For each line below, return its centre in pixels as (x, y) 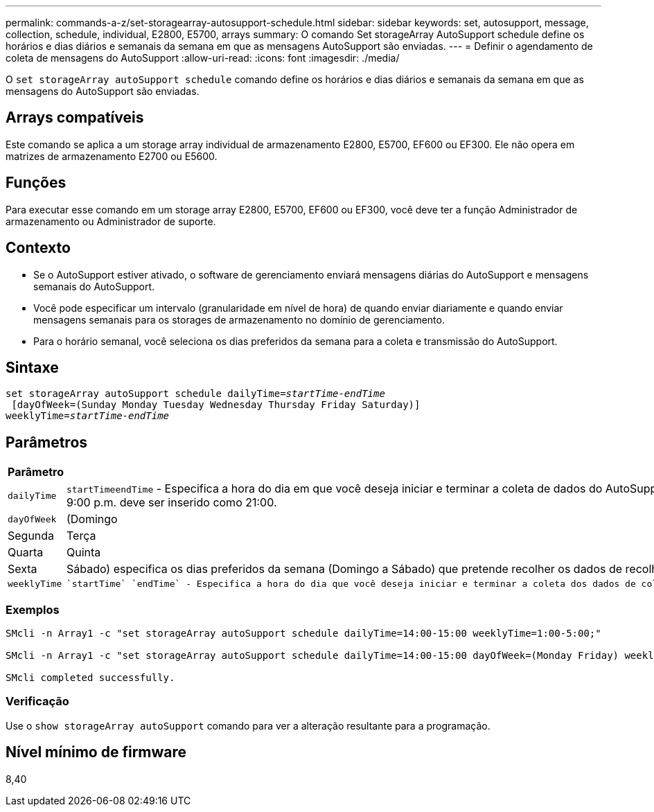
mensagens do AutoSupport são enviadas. (103, 91)
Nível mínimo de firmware (96, 752)
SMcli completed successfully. (90, 677)
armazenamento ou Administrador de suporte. (111, 221)
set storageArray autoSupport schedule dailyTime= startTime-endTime (195, 394)
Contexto (38, 248)
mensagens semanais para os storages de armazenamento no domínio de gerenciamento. (239, 319)
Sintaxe (32, 367)
